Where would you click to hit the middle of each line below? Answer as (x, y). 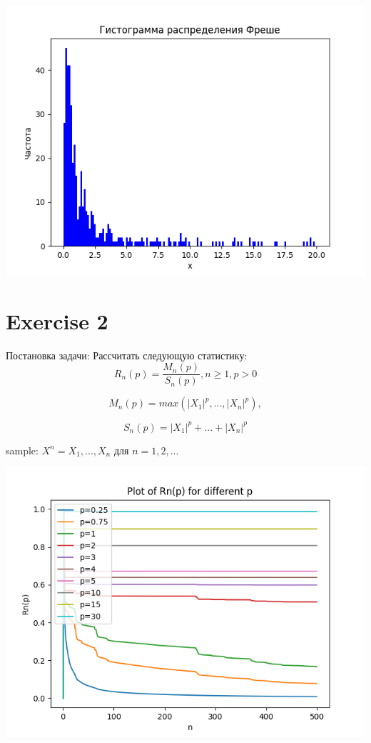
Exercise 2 (57, 320)
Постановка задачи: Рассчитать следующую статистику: (127, 355)
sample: (22, 450)
